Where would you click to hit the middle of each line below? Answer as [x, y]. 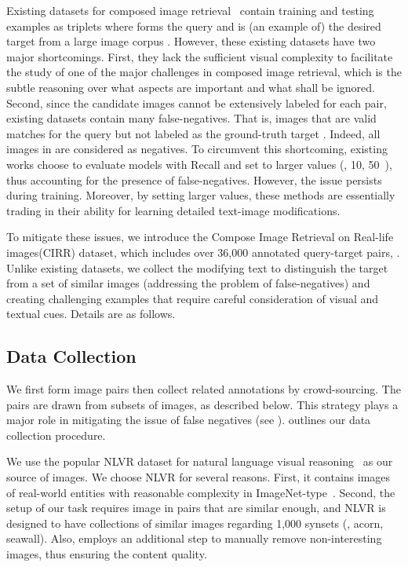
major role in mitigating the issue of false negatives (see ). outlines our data [189, 420]
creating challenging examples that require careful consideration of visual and [193, 298]
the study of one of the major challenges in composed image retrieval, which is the [204, 72]
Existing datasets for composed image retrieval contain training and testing [190, 10]
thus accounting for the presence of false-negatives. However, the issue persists [194, 179]
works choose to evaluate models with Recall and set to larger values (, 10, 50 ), [199, 164]
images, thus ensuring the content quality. [107, 554]
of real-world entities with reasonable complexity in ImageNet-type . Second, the [201, 492]
